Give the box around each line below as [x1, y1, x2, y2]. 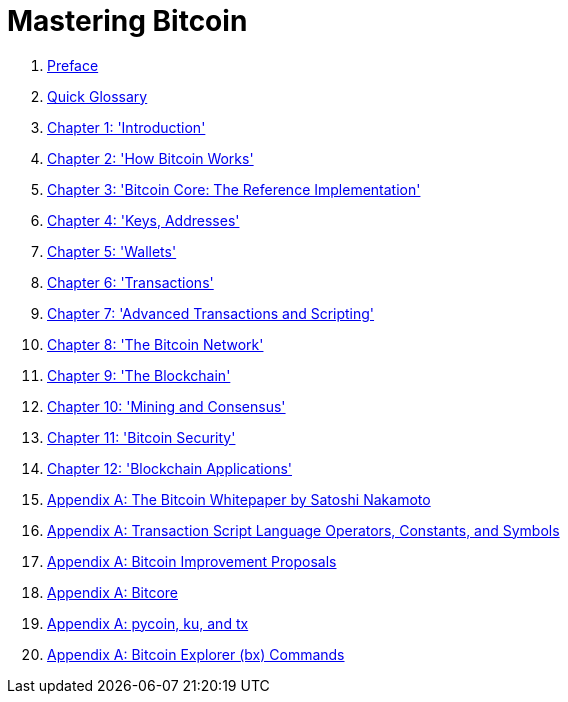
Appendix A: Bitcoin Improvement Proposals [47, 552, 337, 570]
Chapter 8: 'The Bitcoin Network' [47, 335, 264, 353]
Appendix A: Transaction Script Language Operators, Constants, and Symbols [47, 521, 560, 539]
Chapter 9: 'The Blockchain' [47, 366, 231, 384]
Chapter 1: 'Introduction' [47, 118, 206, 136]
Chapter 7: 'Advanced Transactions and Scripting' [47, 304, 375, 322]
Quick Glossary [47, 87, 148, 105]
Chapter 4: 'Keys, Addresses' [47, 211, 240, 229]
